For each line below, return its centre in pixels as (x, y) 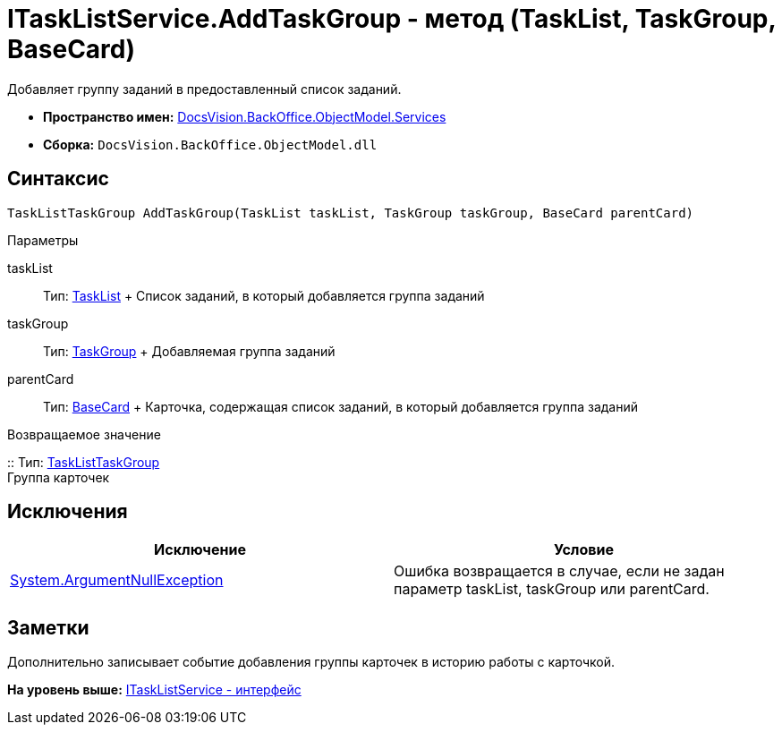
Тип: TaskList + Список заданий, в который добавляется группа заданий (264, 295)
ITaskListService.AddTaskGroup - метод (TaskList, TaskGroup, (391, 19)
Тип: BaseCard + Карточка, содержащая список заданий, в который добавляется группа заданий (341, 406)
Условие (584, 550)
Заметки (48, 627)
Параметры (43, 240)
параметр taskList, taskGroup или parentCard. (552, 589)
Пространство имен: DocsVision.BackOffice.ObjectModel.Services (245, 116)
